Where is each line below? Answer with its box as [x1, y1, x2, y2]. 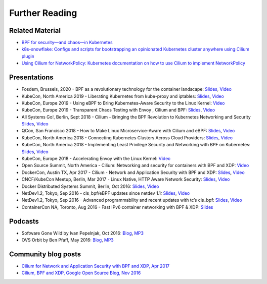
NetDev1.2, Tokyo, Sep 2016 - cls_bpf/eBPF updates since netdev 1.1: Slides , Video [21, 190, 190, 196]
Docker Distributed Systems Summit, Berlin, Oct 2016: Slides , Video [21, 183, 159, 189]
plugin [21, 53, 35, 59]
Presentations [9, 73, 54, 82]
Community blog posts [9, 250, 81, 258]
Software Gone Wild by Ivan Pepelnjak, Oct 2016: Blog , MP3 [21, 230, 144, 236]
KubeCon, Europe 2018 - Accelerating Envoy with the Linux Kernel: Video [21, 156, 171, 162]
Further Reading [9, 7, 77, 18]
